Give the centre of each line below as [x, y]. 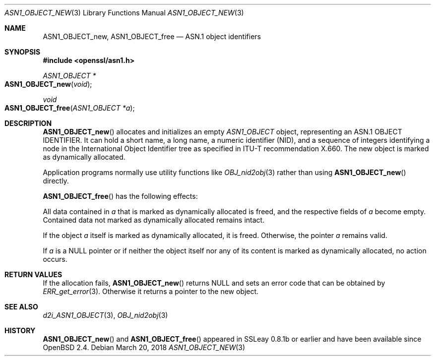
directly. [56, 181]
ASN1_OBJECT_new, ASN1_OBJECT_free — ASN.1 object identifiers [152, 36]
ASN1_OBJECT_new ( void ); [48, 84]
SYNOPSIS [23, 52]
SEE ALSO [21, 307]
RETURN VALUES [33, 274]
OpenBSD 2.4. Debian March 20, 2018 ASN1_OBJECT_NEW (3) [144, 347]
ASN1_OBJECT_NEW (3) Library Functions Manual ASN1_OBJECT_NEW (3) [124, 13]
